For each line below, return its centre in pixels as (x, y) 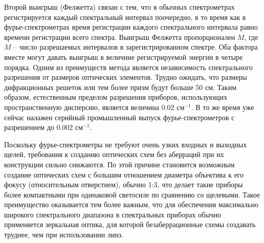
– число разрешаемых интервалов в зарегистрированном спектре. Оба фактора (136, 47)
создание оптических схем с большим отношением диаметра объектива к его (124, 174)
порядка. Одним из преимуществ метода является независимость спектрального (128, 67)
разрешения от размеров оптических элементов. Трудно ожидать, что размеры (126, 77)
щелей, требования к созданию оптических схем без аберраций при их (114, 154)
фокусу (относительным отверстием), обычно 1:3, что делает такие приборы (124, 184)
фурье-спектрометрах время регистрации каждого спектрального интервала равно (131, 27)
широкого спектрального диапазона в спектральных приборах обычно (113, 214)
